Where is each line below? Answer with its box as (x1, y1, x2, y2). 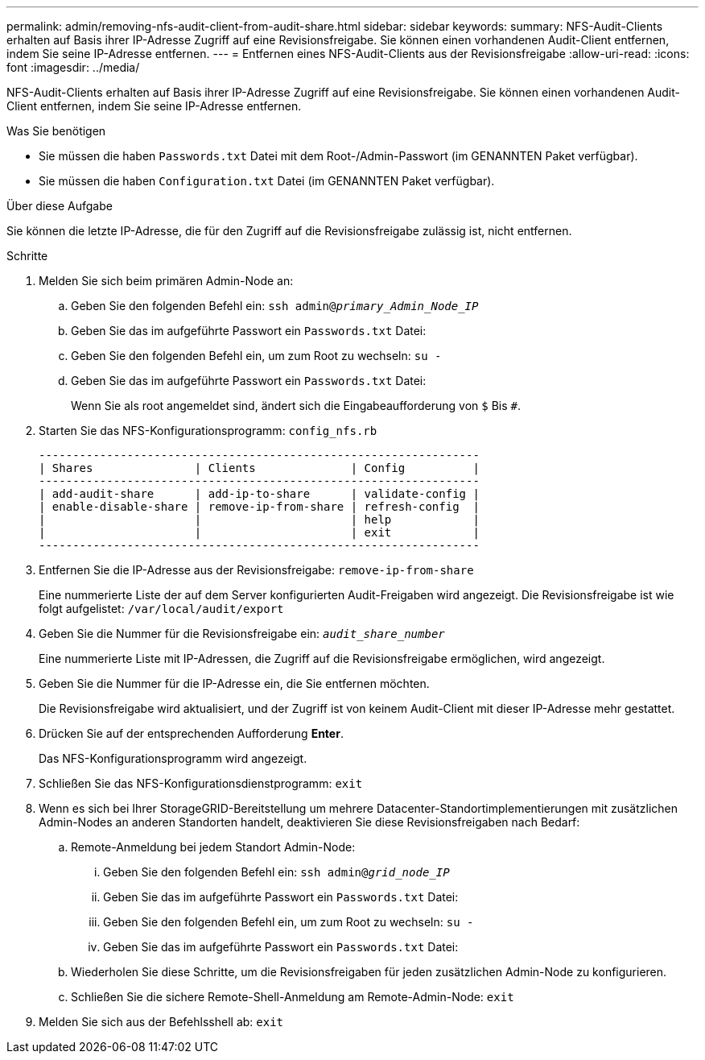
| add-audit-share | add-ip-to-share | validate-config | (39, 487, 480, 500)
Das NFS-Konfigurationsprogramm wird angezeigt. (39, 752, 307, 765)
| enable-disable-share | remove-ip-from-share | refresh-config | (39, 500, 480, 513)
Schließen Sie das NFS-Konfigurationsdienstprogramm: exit (39, 776, 363, 790)
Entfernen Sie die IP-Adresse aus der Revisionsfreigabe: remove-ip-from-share (39, 563, 474, 577)
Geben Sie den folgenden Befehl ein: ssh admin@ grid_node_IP (103, 865, 450, 879)
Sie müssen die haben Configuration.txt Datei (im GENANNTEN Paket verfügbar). (39, 174, 495, 188)
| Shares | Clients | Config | (39, 462, 480, 474)
